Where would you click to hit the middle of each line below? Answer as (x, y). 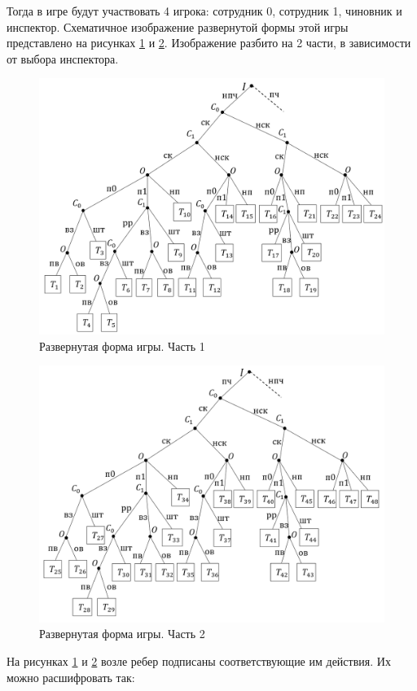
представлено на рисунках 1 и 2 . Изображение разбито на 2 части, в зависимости (209, 43)
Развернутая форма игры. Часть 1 (122, 345)
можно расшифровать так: (71, 677)
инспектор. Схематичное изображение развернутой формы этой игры (178, 26)
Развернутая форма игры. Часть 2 (122, 634)
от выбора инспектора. (63, 58)
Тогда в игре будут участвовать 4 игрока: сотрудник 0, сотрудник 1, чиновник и (204, 11)
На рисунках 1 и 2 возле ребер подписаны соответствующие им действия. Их (199, 660)
